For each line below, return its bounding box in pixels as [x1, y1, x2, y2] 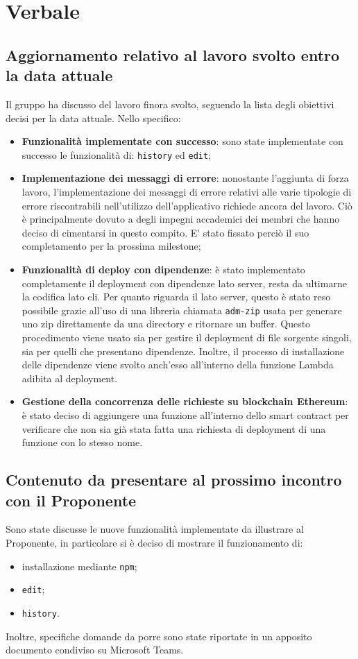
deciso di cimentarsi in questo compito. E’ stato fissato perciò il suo [22, 225, 309, 239]
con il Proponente [6, 489, 137, 511]
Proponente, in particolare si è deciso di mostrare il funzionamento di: [6, 535, 303, 549]
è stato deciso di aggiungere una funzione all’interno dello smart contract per [22, 407, 349, 422]
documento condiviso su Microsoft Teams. [6, 642, 184, 657]
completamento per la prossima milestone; [22, 239, 201, 253]
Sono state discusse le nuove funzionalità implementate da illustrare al [6, 522, 304, 536]
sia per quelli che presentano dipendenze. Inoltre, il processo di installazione [22, 343, 345, 358]
